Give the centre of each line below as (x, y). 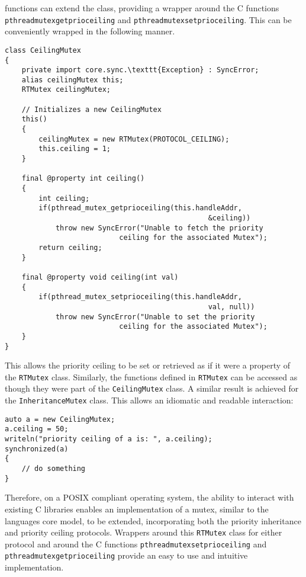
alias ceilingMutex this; (73, 80)
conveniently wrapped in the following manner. (90, 31)
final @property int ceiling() (83, 179)
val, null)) (231, 307)
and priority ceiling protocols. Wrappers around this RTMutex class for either (144, 532)
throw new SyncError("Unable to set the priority (155, 317)
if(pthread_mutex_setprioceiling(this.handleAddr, (140, 297)
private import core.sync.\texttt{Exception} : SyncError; (140, 70)
